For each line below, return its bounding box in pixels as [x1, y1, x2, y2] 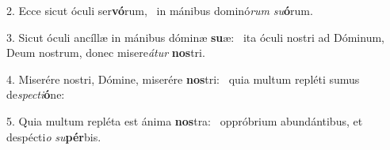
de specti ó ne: [6, 86, 65, 103]
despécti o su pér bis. [6, 128, 101, 144]
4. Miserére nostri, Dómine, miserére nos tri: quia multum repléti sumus [6, 70, 360, 87]
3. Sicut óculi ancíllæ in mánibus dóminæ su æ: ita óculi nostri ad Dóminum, [6, 28, 384, 45]
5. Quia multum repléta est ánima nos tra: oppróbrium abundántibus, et [6, 112, 363, 129]
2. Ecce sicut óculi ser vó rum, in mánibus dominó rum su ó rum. [6, 2, 313, 18]
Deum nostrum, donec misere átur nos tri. [6, 44, 205, 61]
